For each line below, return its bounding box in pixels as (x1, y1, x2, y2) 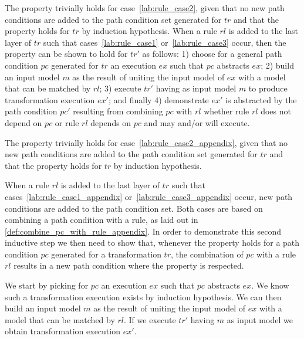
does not (261, 105, 291, 117)
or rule (55, 116, 79, 128)
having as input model (156, 82, 237, 94)
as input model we (227, 313, 293, 326)
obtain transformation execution (5, 325, 120, 337)
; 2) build (261, 59, 294, 71)
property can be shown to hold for (5, 48, 128, 60)
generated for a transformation (51, 248, 161, 260)
